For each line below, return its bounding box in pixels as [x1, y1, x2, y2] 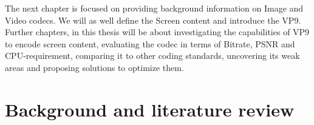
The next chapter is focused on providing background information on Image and [5, 2, 304, 14]
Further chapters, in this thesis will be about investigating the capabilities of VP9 [5, 25, 310, 38]
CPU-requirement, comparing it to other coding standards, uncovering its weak [5, 49, 300, 62]
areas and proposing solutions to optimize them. [5, 61, 184, 73]
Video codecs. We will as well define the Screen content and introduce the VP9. [5, 13, 301, 26]
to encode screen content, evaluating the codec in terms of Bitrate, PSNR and [5, 37, 295, 50]
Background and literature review [5, 96, 295, 121]
